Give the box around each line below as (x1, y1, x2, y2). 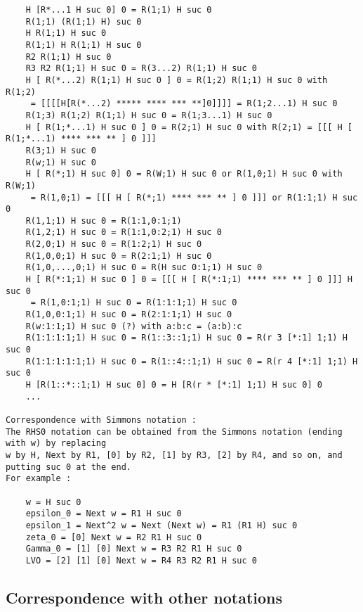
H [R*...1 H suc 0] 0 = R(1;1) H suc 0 (25, 5, 212, 15)
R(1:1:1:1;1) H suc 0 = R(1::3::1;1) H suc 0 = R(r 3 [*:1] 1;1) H (25, 333, 348, 343)
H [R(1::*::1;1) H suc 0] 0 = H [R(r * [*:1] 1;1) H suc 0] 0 (25, 380, 323, 390)
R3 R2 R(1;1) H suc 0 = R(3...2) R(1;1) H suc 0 (25, 63, 257, 74)
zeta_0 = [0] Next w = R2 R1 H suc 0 (25, 532, 202, 542)
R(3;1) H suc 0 (25, 145, 96, 155)
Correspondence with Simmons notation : (6, 414, 197, 425)
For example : (6, 473, 72, 484)
